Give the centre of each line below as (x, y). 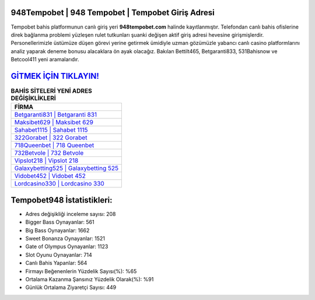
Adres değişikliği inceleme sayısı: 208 (71, 214)
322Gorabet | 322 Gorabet (51, 138)
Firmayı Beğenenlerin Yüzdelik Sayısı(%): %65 (81, 271)
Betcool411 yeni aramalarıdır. (45, 60)
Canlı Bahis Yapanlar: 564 (56, 263)
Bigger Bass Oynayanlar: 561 (60, 222)
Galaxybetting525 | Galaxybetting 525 (66, 168)
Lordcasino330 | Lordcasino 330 (59, 184)
